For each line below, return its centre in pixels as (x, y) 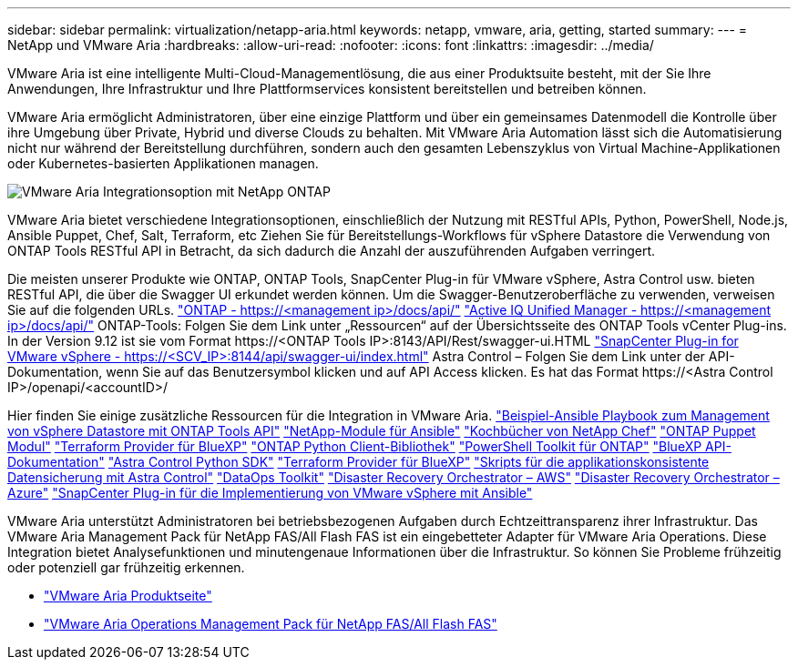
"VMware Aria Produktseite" (128, 596)
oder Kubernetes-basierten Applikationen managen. (163, 163)
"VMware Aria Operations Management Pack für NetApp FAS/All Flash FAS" (271, 624)
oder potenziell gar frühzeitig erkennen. (126, 567)
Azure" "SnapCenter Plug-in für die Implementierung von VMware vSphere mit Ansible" (270, 493)
